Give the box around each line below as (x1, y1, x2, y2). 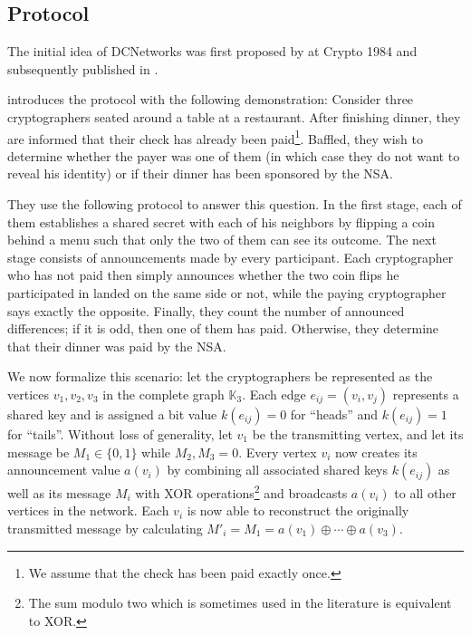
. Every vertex (238, 442, 317, 461)
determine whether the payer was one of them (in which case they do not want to (7, 146, 460, 165)
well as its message (7, 483, 111, 502)
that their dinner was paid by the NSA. (7, 336, 226, 355)
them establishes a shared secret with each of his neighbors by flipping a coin (7, 212, 435, 231)
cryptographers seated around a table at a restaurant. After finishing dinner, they (7, 107, 461, 126)
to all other (394, 483, 457, 502)
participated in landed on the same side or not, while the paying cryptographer (7, 283, 447, 302)
